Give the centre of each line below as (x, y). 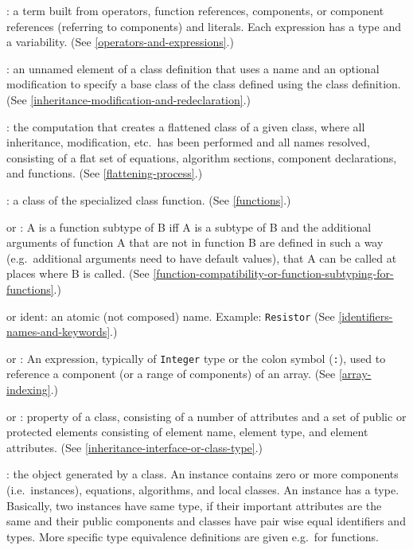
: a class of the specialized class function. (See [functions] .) (149, 199)
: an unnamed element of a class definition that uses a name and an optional (193, 68)
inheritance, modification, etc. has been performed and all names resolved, (188, 142)
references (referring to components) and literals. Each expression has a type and (204, 26)
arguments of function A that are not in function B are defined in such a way (195, 242)
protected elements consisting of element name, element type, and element (187, 432)
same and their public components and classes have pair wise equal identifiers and (206, 521)
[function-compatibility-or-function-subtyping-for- (273, 273)
